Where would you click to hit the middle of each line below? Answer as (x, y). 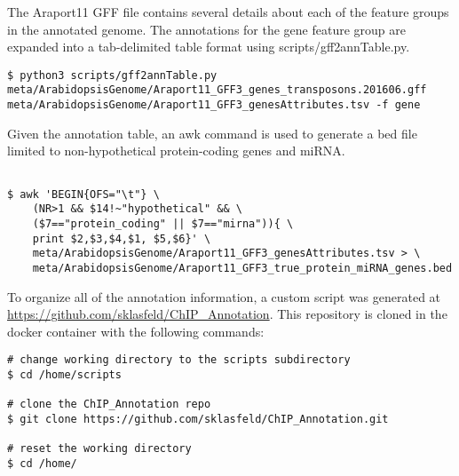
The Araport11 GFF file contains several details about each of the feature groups (228, 12)
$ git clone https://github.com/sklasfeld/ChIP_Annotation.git (198, 419)
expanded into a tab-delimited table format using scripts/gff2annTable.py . (209, 47)
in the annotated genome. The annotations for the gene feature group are (207, 29)
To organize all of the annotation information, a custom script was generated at (224, 296)
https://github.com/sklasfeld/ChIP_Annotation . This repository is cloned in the (227, 314)
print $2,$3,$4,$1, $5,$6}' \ (122, 238)
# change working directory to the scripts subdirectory (179, 360)
